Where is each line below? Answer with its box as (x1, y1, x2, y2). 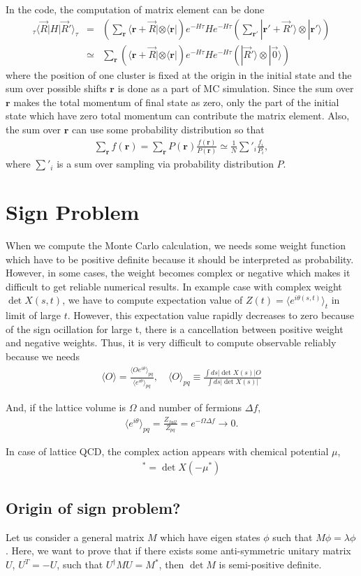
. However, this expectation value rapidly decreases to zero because (67, 308, 355, 323)
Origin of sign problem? (6, 497, 181, 519)
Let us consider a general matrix (6, 529, 145, 544)
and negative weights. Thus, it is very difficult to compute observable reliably (6, 335, 337, 350)
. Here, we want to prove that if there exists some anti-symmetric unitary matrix (6, 543, 351, 558)
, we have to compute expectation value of (62, 293, 243, 307)
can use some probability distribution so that (72, 122, 265, 137)
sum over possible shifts (6, 81, 107, 96)
